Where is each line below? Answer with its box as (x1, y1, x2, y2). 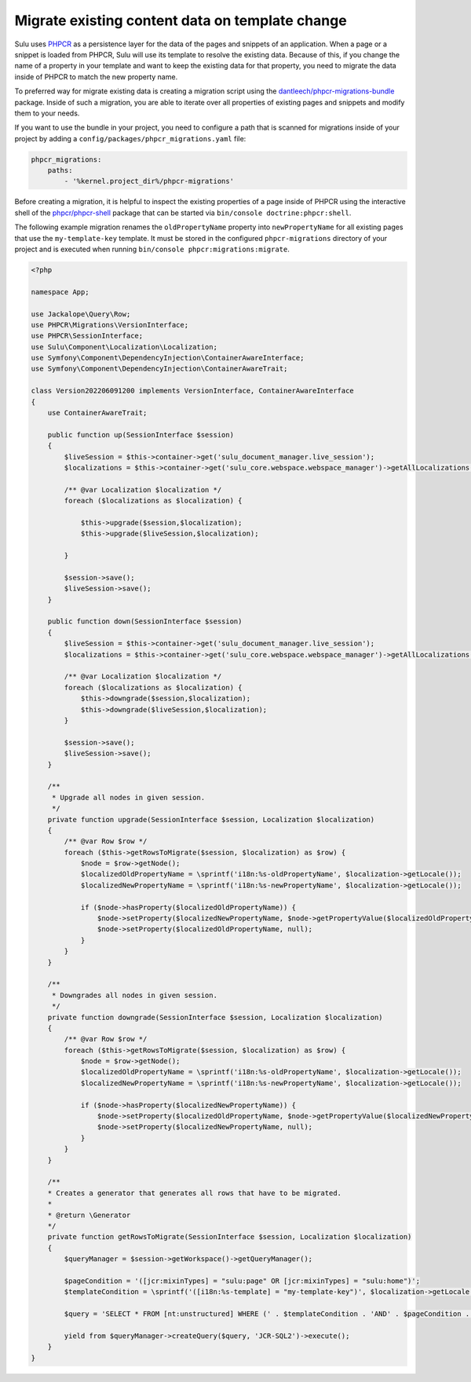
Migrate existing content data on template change (14, 12, 347, 29)
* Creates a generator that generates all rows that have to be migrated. (47, 1188, 341, 1197)
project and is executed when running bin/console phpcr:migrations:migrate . (14, 244, 290, 254)
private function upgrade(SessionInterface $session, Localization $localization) (47, 815, 375, 824)
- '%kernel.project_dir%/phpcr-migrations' (64, 177, 235, 186)
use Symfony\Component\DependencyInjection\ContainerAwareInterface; (31, 353, 305, 363)
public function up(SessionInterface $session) (47, 430, 235, 439)
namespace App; (31, 287, 89, 296)
